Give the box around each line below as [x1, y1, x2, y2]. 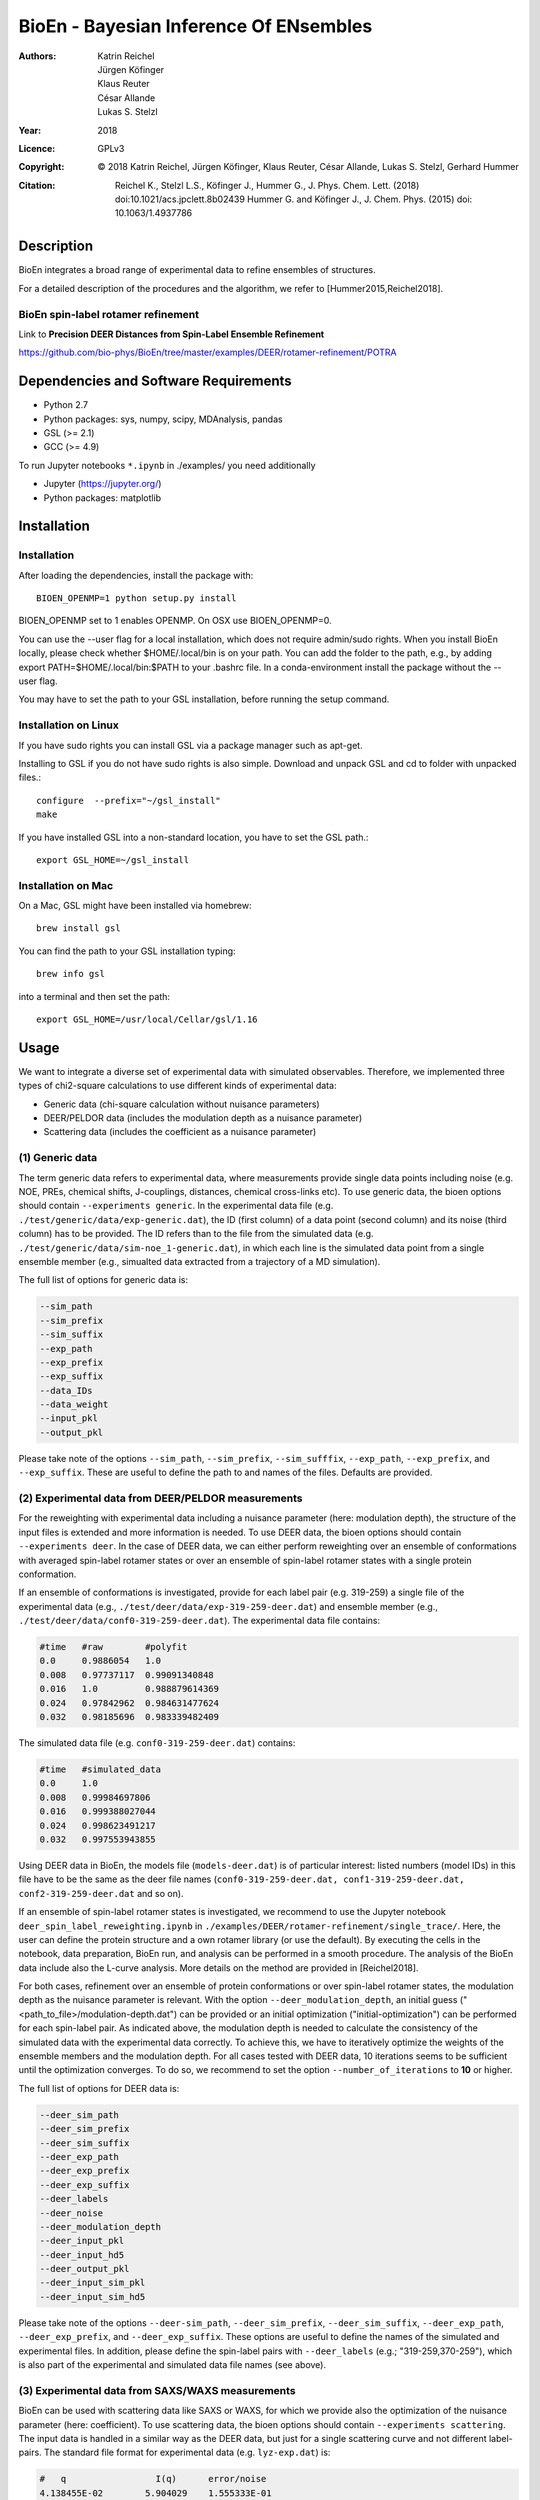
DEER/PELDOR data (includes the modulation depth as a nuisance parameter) [43, 1112, 363, 1124]
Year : [18, 124, 42, 136]
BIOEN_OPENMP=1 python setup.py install [36, 593, 237, 604]
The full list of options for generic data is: [18, 1274, 189, 1286]
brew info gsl [36, 968, 105, 980]
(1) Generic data [18, 1151, 98, 1165]
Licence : [18, 142, 56, 154]
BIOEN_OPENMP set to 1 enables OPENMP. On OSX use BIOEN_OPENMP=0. [18, 615, 332, 627]
